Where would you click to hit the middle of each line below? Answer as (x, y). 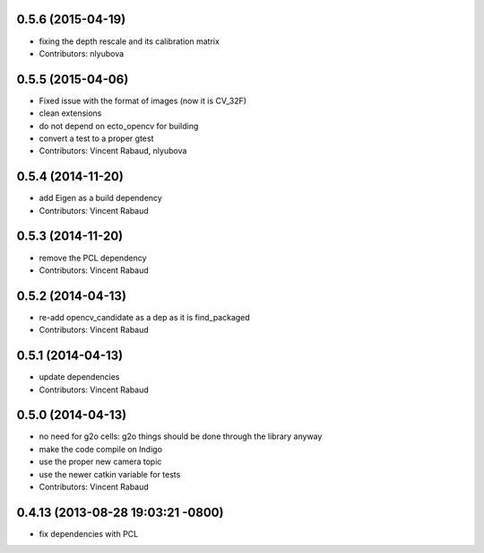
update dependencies (79, 377)
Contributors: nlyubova (82, 53)
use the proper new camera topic (100, 461)
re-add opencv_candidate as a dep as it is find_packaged (144, 317)
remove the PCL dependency (93, 258)
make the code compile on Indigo (101, 449)
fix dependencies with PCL (89, 533)
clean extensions (70, 113)
